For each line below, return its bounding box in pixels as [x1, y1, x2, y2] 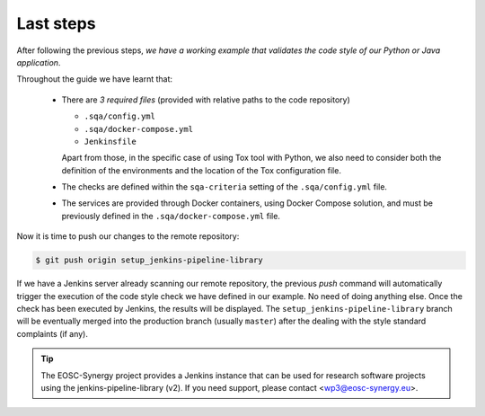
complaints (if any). [16, 328, 89, 339]
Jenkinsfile [84, 136, 137, 146]
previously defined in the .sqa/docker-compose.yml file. [61, 210, 280, 221]
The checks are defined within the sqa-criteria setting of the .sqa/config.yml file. [61, 181, 388, 192]
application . [16, 57, 61, 67]
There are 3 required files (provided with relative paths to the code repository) [61, 94, 350, 105]
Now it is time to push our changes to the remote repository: [16, 231, 240, 242]
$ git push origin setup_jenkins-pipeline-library [35, 255, 264, 265]
